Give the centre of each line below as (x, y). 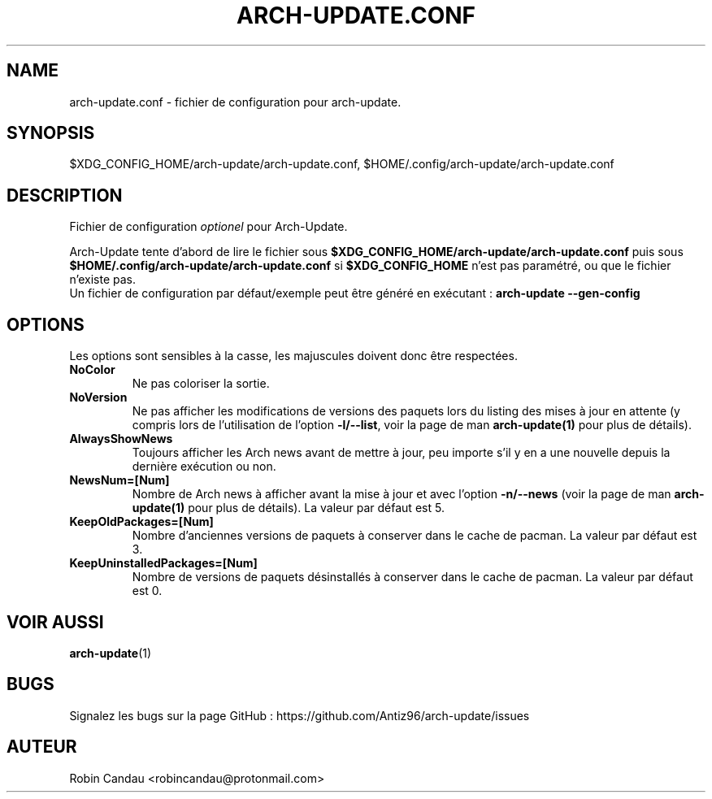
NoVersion (98, 397)
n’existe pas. (102, 280)
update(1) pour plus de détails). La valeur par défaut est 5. (288, 508)
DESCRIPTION (65, 195)
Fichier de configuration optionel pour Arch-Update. (208, 227)
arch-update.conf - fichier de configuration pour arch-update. (235, 102)
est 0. (147, 591)
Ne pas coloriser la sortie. (201, 384)
